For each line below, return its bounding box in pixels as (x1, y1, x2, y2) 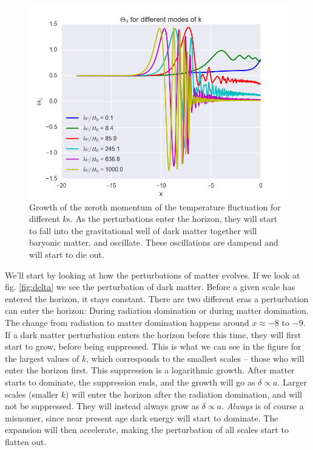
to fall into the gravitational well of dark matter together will (29, 224, 257, 237)
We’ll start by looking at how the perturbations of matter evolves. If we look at (5, 268, 300, 281)
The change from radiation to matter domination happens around (5, 316, 249, 328)
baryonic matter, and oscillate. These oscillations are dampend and (29, 236, 278, 249)
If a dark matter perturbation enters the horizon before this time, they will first (5, 328, 301, 341)
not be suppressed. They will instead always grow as (5, 400, 200, 412)
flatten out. (5, 435, 47, 448)
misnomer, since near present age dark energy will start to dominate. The (5, 411, 278, 424)
